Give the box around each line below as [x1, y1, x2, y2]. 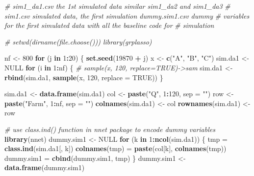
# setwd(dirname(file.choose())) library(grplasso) [4, 36, 152, 46]
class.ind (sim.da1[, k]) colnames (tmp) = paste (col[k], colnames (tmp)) [4, 143, 227, 154]
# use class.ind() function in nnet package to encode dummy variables [4, 124, 215, 134]
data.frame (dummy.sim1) [4, 162, 85, 173]
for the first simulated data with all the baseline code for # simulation [4, 20, 214, 30]
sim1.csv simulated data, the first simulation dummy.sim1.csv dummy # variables [4, 10, 250, 21]
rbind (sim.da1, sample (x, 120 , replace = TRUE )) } [4, 72, 163, 82]
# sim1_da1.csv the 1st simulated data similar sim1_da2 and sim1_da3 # [4, 1, 230, 11]
